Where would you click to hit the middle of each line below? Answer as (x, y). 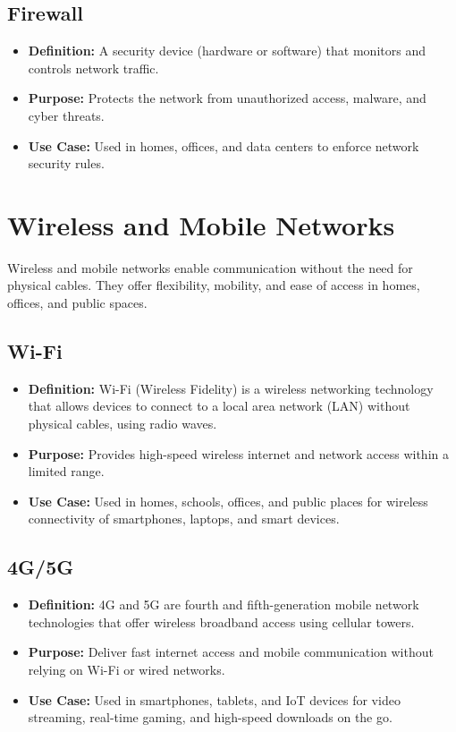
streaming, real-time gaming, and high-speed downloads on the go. (210, 717)
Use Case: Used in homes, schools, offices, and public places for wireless (228, 501)
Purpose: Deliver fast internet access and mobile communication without (231, 652)
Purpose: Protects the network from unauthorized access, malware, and (227, 98)
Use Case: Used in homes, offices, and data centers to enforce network (224, 145)
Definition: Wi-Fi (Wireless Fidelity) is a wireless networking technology (231, 388)
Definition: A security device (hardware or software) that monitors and (227, 51)
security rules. (66, 163)
